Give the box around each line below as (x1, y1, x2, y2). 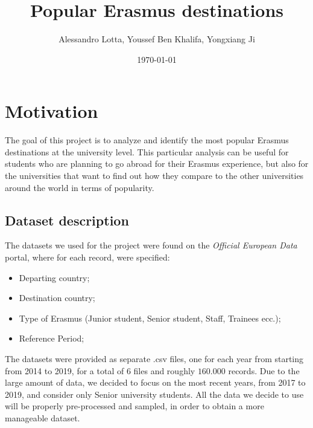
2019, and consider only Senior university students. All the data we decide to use (5, 387, 304, 400)
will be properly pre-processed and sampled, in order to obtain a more (5, 400, 264, 412)
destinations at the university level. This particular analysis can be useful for (5, 145, 289, 158)
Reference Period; (19, 332, 84, 345)
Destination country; (19, 291, 95, 304)
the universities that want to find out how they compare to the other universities (5, 169, 304, 182)
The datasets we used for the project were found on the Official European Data (5, 239, 297, 251)
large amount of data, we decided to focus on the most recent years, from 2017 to (5, 376, 306, 389)
